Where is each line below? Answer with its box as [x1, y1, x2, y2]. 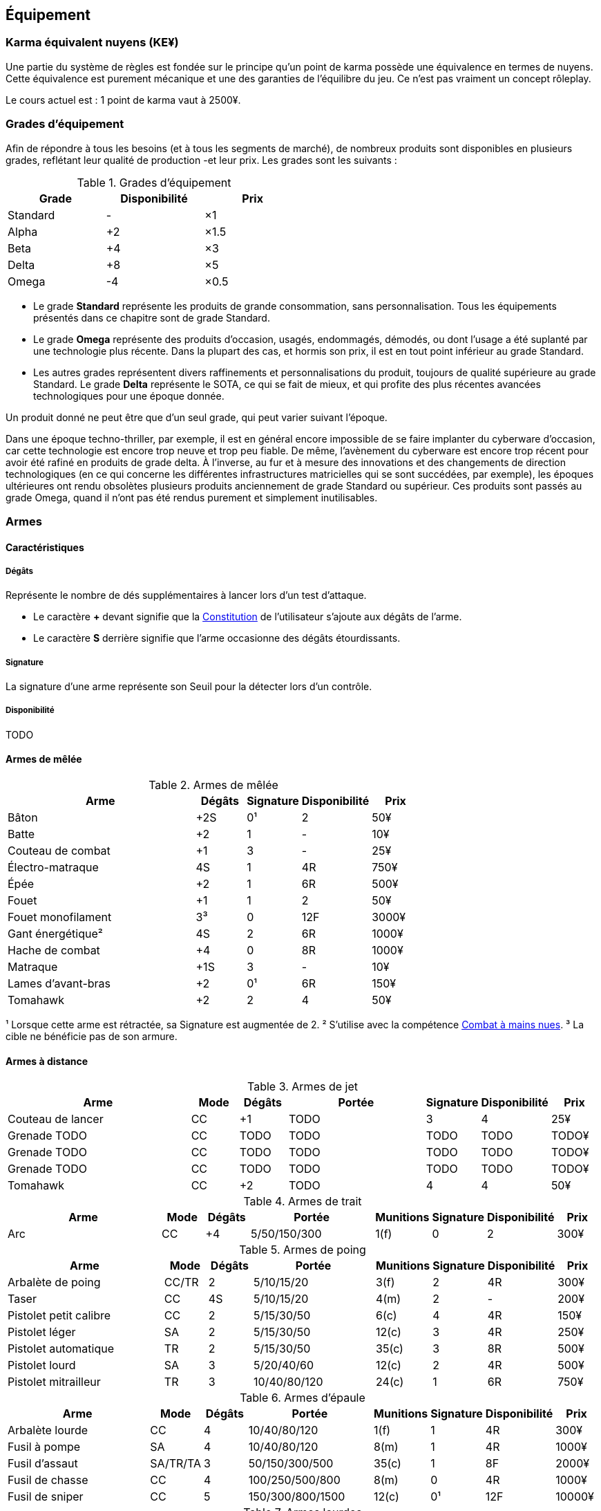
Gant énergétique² [8, 927, 103, 941]
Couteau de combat [8, 844, 111, 858]
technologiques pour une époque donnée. [33, 389, 225, 402]
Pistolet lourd [8, 1358, 76, 1373]
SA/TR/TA [150, 1456, 202, 1471]
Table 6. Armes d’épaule [240, 1391, 365, 1405]
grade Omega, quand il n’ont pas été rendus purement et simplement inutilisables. [6, 491, 378, 503]
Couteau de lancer [8, 1112, 104, 1127]
